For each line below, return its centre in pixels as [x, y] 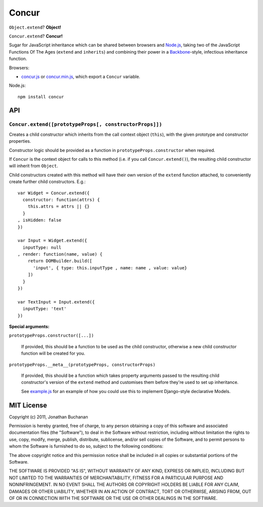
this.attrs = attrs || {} [59, 207]
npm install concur [41, 97]
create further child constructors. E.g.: [47, 182]
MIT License [28, 405]
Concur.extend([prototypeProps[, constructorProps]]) [86, 124]
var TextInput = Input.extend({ [56, 302]
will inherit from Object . [34, 166]
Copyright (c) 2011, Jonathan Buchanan [48, 417]
